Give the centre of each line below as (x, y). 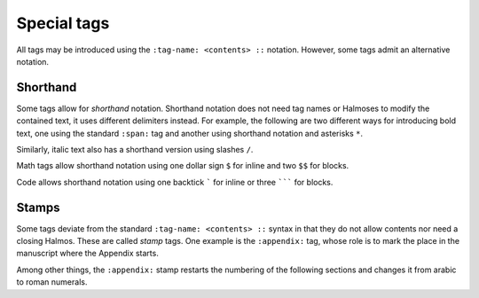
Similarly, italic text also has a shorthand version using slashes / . (135, 150)
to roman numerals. (52, 282)
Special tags (63, 23)
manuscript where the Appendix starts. (87, 254)
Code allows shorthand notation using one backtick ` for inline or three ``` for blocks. (175, 182)
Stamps (38, 207)
